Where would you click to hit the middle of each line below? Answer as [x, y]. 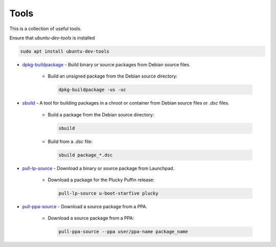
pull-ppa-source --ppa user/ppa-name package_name [123, 232]
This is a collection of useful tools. [45, 29]
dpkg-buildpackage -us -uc [92, 90]
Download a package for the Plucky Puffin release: [101, 180]
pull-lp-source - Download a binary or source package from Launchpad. [98, 168]
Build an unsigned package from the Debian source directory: [113, 76]
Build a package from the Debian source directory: [101, 114]
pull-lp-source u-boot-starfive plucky [108, 193]
